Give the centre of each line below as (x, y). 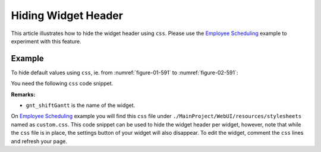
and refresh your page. (39, 141)
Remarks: (23, 94)
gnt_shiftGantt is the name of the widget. (81, 105)
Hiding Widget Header (67, 15)
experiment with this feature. (46, 41)
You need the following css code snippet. (62, 84)
